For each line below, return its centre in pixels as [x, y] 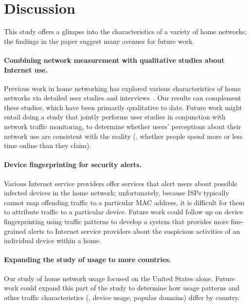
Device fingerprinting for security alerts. [73, 164]
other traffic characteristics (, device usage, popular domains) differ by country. [122, 297]
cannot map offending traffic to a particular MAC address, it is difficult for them [124, 202]
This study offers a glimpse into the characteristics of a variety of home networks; [125, 31]
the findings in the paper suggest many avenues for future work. [99, 41]
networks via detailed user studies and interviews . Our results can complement [123, 98]
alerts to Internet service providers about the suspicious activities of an [134, 231]
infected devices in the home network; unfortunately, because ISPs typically [116, 193]
